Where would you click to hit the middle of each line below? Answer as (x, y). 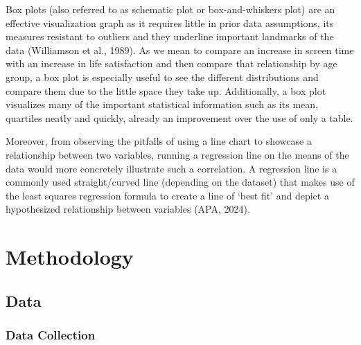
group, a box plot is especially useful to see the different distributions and (162, 77)
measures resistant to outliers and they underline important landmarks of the (170, 36)
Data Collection (51, 334)
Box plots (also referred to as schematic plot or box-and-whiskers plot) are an (170, 9)
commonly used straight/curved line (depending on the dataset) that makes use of (180, 182)
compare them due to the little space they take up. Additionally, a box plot (166, 90)
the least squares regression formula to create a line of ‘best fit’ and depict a (167, 195)
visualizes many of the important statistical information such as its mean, (162, 104)
